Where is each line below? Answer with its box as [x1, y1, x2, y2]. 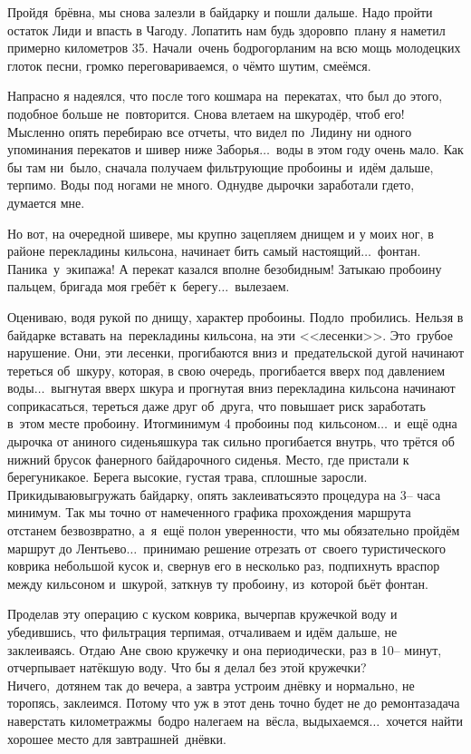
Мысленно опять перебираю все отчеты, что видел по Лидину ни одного [7, 122, 412, 141]
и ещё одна [393, 414, 457, 433]
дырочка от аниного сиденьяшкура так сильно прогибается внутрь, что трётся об [7, 432, 455, 451]
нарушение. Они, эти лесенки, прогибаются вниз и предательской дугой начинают [7, 343, 465, 362]
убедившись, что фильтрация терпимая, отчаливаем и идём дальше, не [7, 622, 398, 641]
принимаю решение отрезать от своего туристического [143, 538, 447, 557]
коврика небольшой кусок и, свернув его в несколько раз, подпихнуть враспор [7, 556, 440, 575]
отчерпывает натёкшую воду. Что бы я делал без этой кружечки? [7, 658, 367, 677]
